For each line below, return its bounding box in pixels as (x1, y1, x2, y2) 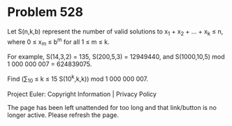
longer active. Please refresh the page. (7, 111, 119, 119)
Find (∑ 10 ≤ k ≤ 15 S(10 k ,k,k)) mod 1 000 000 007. (7, 74, 149, 84)
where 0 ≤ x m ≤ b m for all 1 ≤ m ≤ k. (7, 36, 110, 47)
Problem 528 (7, 4, 84, 20)
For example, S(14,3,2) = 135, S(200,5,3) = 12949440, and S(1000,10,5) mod (7, 53, 225, 61)
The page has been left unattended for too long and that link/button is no (7, 103, 217, 111)
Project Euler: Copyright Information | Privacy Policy (7, 90, 157, 98)
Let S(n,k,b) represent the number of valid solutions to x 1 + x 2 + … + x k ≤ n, (7, 27, 224, 37)
